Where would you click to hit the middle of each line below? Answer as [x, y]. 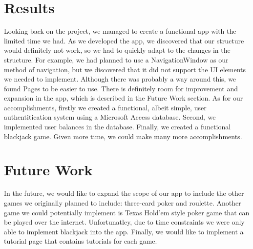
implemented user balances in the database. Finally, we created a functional [117, 127]
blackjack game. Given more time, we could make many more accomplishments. [123, 136]
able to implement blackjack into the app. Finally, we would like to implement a [124, 231]
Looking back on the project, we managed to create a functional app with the [120, 31]
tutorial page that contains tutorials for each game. [81, 241]
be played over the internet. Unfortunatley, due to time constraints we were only [124, 222]
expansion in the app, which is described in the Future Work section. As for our [124, 98]
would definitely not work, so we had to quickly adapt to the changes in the [117, 50]
